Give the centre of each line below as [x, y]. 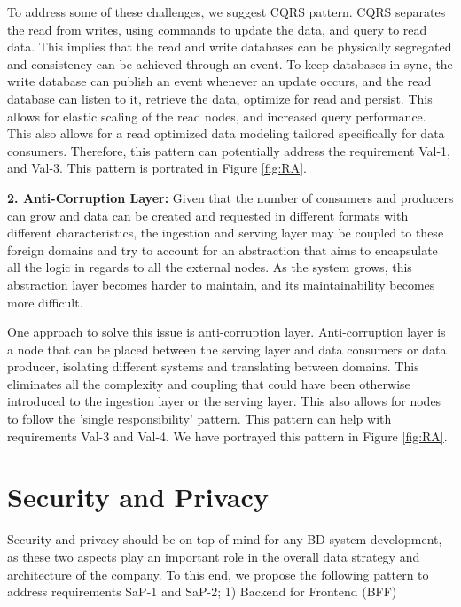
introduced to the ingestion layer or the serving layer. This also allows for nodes [224, 401]
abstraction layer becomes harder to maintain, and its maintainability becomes [221, 284]
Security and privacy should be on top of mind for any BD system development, [225, 539]
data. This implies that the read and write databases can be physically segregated [230, 47]
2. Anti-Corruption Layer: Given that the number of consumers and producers [230, 197]
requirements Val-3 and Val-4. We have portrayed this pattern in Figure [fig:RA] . [227, 436]
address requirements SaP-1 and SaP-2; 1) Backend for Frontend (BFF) [202, 591]
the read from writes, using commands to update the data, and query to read [217, 29]
